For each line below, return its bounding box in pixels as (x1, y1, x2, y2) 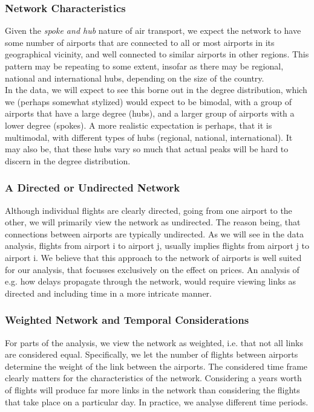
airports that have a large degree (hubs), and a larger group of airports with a (5, 107, 295, 120)
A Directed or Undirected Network (5, 180, 180, 195)
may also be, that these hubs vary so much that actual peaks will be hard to (5, 143, 289, 155)
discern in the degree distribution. (5, 154, 131, 167)
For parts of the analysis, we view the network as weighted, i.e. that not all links (5, 336, 304, 349)
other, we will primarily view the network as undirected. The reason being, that (5, 216, 301, 228)
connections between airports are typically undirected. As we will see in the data (5, 227, 304, 240)
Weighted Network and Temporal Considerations (5, 312, 249, 327)
